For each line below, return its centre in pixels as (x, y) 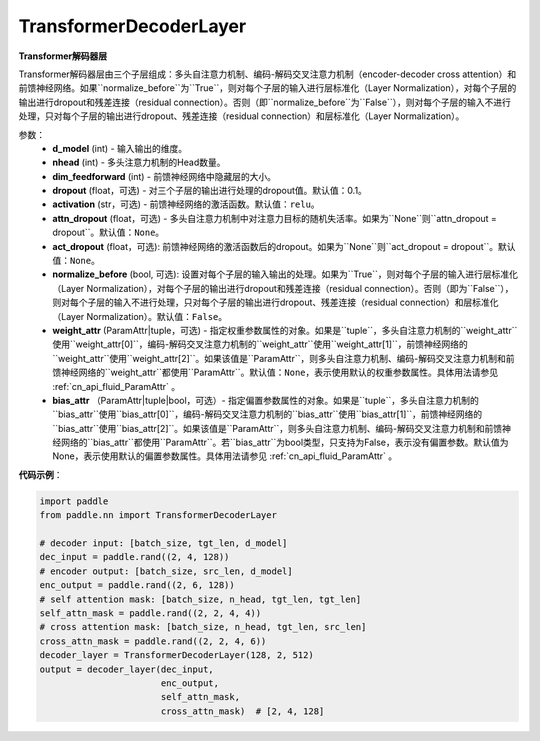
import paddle (74, 501)
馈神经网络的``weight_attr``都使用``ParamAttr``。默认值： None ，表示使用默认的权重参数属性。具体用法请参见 (275, 372)
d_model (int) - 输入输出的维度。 (120, 148)
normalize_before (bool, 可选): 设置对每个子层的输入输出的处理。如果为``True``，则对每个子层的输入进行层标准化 (285, 274)
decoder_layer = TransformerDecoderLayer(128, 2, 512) (176, 655)
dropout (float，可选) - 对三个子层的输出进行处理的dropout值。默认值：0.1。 (209, 191)
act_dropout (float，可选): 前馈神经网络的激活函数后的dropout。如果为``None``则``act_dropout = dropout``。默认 (284, 246)
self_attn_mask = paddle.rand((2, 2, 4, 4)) (150, 613)
